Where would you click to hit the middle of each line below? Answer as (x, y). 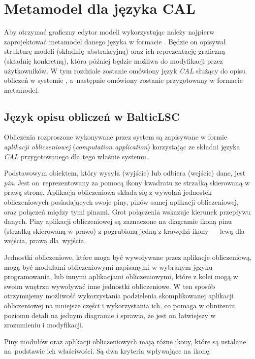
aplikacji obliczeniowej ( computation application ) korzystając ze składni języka (122, 147)
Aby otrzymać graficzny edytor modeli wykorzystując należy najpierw (109, 32)
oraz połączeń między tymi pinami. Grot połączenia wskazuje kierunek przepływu (127, 211)
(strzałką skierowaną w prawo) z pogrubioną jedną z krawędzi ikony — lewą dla (124, 231)
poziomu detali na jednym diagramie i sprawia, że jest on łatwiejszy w (110, 315)
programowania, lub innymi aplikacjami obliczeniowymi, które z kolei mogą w (121, 276)
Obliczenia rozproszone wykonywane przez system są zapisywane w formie (116, 137)
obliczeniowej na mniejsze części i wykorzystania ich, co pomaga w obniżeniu (120, 305)
